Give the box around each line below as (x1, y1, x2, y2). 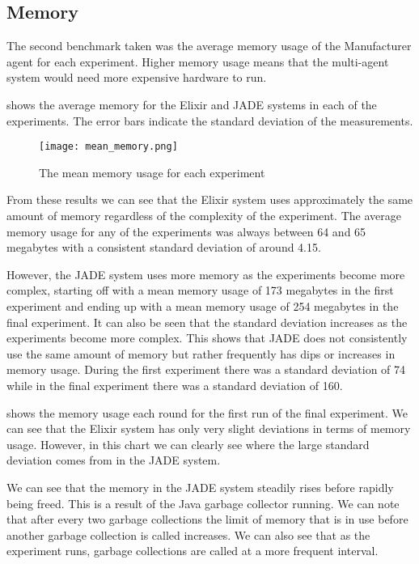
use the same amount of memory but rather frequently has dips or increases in (6, 345, 396, 362)
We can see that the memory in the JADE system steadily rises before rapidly (6, 478, 394, 495)
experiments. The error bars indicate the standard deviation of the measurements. (6, 112, 413, 129)
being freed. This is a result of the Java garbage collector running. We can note (6, 494, 400, 511)
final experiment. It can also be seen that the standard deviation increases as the (6, 313, 408, 330)
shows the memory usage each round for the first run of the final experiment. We (6, 404, 408, 421)
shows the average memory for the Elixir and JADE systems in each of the (6, 95, 377, 112)
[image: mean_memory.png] (39, 141, 178, 153)
